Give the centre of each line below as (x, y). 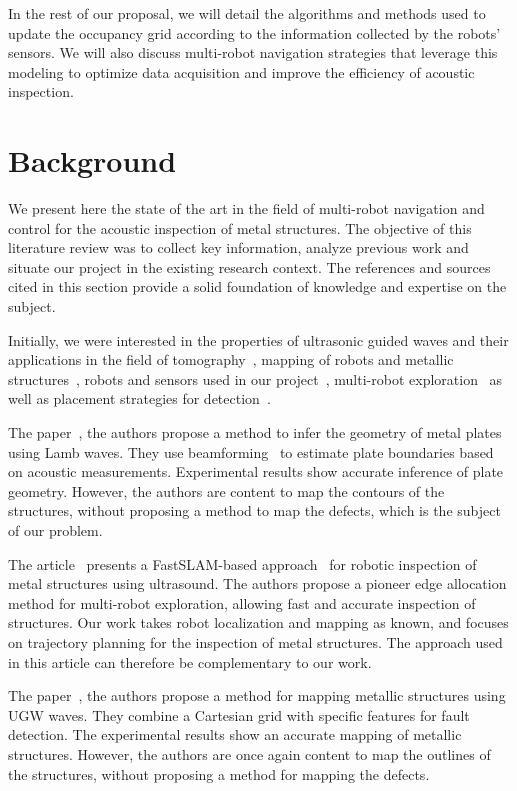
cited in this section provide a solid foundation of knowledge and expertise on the (257, 286)
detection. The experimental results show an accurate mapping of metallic (235, 734)
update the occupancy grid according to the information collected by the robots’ (254, 32)
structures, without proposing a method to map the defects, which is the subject (254, 510)
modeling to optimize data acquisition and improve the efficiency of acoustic (241, 71)
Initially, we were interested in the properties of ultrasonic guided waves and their (258, 339)
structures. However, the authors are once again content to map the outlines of (249, 753)
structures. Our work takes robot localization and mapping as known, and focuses (258, 622)
